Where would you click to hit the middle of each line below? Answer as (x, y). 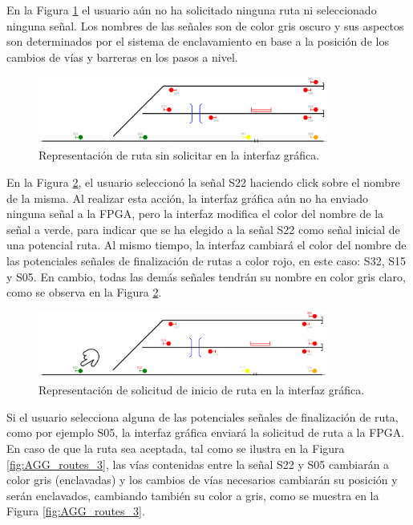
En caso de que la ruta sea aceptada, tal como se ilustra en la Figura (176, 448)
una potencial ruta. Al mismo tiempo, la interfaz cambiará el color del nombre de (206, 245)
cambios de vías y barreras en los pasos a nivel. (122, 57)
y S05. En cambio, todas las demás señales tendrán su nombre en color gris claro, (206, 276)
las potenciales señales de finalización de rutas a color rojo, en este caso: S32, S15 (206, 260)
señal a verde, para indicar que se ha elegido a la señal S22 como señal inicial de (203, 229)
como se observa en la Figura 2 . (84, 292)
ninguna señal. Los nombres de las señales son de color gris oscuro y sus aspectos (205, 25)
